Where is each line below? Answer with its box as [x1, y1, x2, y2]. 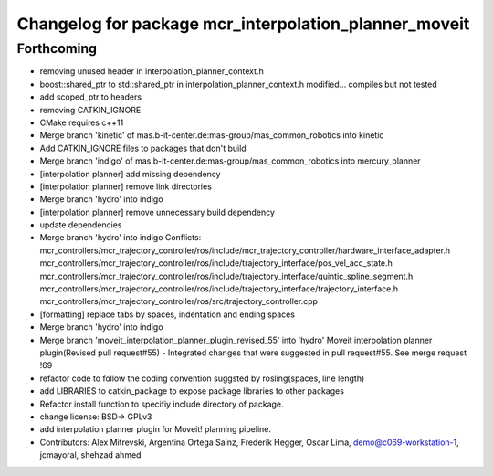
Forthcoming [16, 40, 98, 57]
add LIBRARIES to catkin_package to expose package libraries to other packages [39, 386, 344, 397]
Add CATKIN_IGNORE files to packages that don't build [39, 143, 246, 153]
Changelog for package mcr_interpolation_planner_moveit [16, 14, 470, 34]
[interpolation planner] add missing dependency [39, 168, 221, 179]
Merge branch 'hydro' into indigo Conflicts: [39, 232, 202, 243]
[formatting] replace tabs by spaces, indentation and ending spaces [39, 309, 296, 320]
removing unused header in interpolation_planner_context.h [39, 66, 264, 77]
